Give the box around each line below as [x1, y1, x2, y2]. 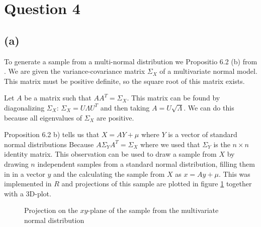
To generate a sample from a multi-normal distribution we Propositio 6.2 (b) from [4, 56, 257, 66]
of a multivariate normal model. [159, 66, 257, 76]
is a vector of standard [168, 129, 237, 140]
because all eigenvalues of [4, 112, 82, 123]
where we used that [140, 139, 200, 149]
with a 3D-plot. [4, 188, 51, 198]
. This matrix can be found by [127, 92, 220, 103]
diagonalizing [4, 102, 45, 112]
